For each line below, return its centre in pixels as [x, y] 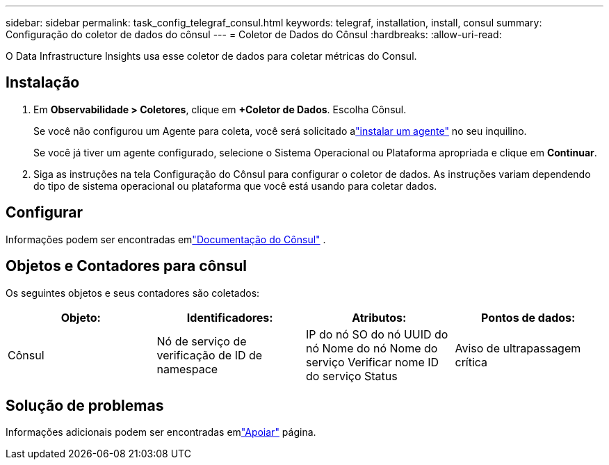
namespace [187, 369]
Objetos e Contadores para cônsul [126, 266]
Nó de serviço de [202, 341]
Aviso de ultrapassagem [518, 348]
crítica [471, 362]
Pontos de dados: [528, 317]
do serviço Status [352, 376]
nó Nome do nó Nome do [372, 348]
